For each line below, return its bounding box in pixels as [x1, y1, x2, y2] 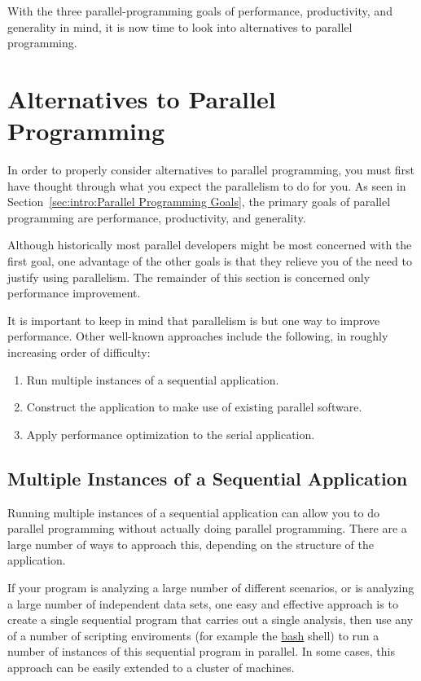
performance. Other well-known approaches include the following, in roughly [7, 327, 388, 345]
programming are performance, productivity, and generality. [7, 209, 306, 226]
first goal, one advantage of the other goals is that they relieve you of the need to [7, 253, 412, 270]
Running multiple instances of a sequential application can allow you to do [7, 503, 380, 521]
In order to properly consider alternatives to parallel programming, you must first [7, 161, 415, 178]
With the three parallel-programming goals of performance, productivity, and [7, 2, 392, 19]
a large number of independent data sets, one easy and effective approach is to [7, 595, 398, 612]
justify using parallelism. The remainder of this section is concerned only [7, 268, 371, 285]
